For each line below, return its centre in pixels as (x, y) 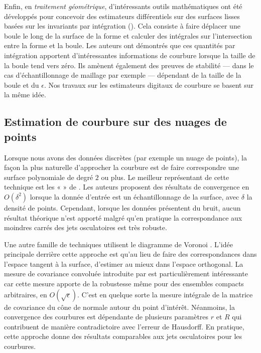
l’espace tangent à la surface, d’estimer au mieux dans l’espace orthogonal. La (124, 263)
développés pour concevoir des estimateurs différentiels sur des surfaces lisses (122, 16)
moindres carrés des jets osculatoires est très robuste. (86, 227)
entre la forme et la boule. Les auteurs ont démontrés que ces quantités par (120, 45)
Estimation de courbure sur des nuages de (115, 122)
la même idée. (25, 95)
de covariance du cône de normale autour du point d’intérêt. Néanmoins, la (119, 307)
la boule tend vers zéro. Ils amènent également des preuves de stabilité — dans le (129, 65)
